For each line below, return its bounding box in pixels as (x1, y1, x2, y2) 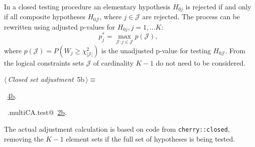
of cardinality (93, 57, 134, 68)
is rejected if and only (185, 1, 252, 11)
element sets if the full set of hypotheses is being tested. (66, 133, 235, 144)
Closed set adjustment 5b (7, 74, 85, 84)
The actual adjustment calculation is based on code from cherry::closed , (4, 124, 230, 134)
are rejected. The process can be (142, 11, 240, 22)
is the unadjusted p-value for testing (101, 45, 211, 55)
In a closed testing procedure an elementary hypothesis (4, 1, 170, 11)
